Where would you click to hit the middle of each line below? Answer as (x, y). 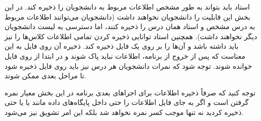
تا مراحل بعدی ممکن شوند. (46, 76)
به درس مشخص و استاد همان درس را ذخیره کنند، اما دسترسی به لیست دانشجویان (130, 26)
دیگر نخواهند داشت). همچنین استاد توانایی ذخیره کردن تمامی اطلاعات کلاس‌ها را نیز (131, 36)
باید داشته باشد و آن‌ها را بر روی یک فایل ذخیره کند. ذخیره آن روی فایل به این (122, 46)
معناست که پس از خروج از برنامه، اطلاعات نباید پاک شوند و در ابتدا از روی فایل (125, 55)
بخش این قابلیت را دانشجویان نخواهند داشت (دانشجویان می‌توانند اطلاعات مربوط (127, 16)
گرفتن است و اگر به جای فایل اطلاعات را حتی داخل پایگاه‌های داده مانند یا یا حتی (127, 102)
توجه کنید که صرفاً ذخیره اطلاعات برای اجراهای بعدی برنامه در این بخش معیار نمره (130, 92)
